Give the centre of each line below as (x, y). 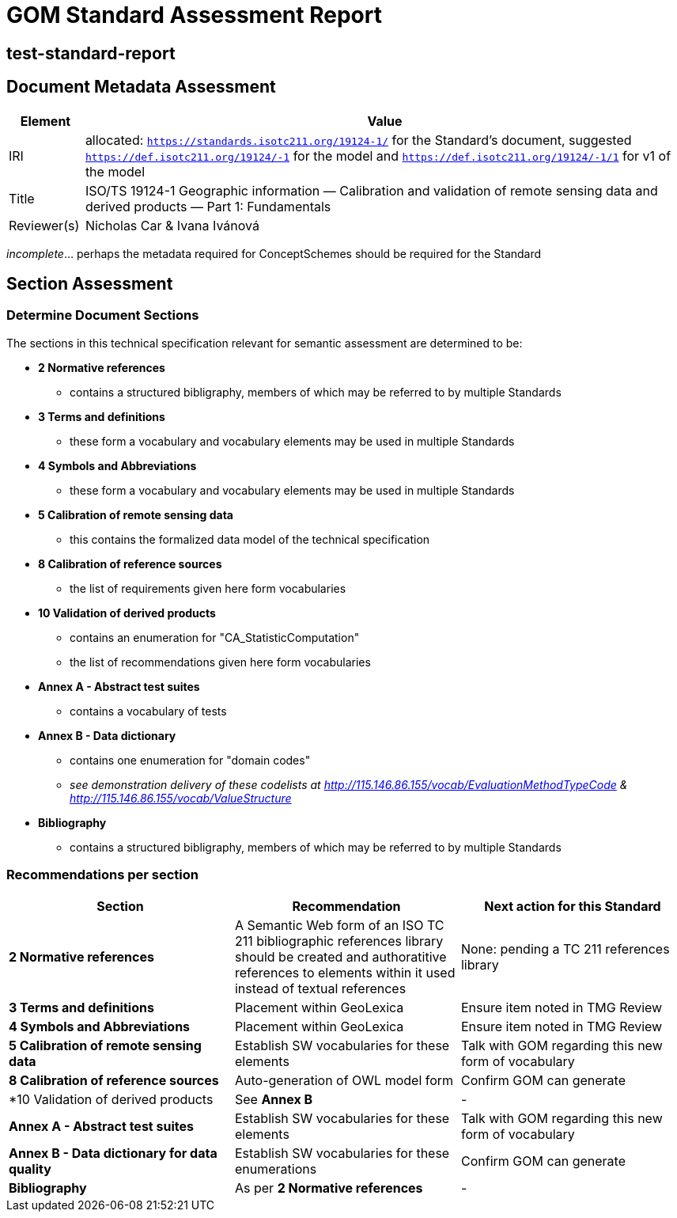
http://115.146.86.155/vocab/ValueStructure (181, 798)
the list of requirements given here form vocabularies (208, 588)
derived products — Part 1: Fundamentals (208, 206)
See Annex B (274, 1099)
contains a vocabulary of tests (148, 711)
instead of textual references (320, 988)
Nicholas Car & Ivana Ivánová (172, 225)
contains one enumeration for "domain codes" (190, 760)
